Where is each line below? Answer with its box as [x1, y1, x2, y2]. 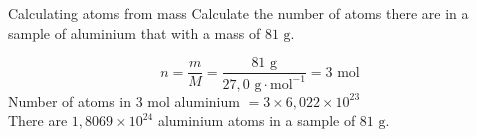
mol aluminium [147, 90, 240, 111]
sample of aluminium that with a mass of [8, 22, 261, 43]
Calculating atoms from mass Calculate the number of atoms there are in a [8, 3, 469, 23]
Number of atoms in [8, 90, 132, 111]
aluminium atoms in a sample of [157, 110, 356, 131]
